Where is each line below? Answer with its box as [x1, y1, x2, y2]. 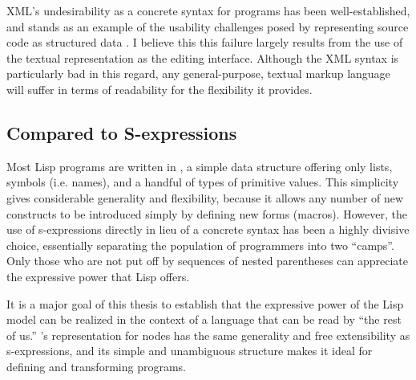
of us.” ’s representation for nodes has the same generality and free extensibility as [6, 326, 410, 343]
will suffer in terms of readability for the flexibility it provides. [6, 80, 313, 97]
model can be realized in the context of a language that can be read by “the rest [6, 311, 402, 328]
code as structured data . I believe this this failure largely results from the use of [6, 34, 403, 51]
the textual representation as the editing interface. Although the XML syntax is [6, 49, 399, 66]
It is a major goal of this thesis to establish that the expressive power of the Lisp [6, 295, 404, 312]
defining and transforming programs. [6, 358, 186, 374]
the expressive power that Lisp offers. [6, 268, 190, 284]
